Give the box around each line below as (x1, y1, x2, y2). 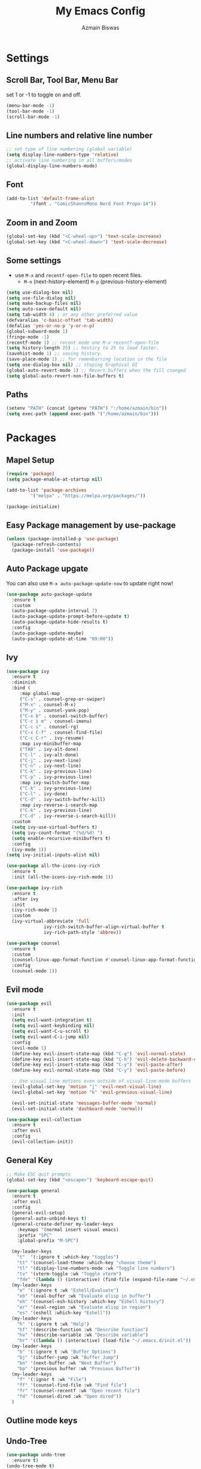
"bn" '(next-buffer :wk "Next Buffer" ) (17, 1360, 117, 1366)
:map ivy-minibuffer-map (19, 740, 82, 746)
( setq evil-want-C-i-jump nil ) (11, 1034, 90, 1040)
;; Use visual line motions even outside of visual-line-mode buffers (11, 1078, 191, 1084)
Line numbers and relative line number (6, 130, 153, 140)
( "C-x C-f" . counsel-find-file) (19, 730, 103, 736)
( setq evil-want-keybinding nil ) (11, 1023, 95, 1029)
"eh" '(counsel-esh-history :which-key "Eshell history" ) (17, 1299, 165, 1305)
